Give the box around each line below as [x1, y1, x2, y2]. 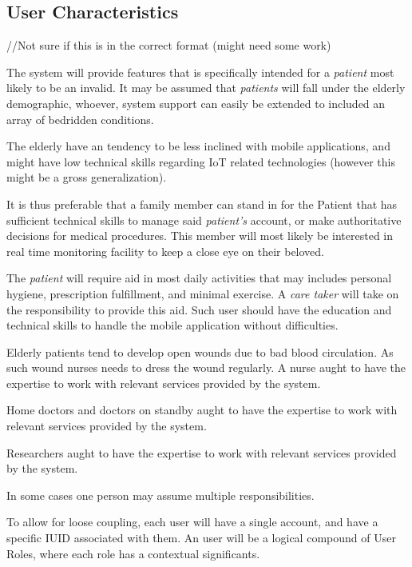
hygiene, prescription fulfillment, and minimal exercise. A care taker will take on [6, 285, 399, 301]
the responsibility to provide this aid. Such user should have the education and [6, 301, 392, 317]
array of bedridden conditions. [6, 110, 154, 127]
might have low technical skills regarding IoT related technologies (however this [6, 153, 395, 170]
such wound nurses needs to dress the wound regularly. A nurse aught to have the [6, 359, 406, 376]
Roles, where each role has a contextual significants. [6, 545, 260, 561]
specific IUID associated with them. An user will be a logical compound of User [6, 529, 396, 546]
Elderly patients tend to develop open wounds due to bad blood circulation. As [6, 343, 394, 360]
